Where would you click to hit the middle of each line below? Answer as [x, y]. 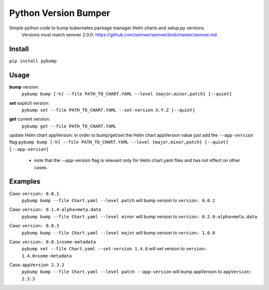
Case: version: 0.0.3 [34, 226]
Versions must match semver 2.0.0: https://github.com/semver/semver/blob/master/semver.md [119, 34]
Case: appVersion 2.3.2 [37, 265]
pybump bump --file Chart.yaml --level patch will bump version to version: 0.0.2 [118, 200]
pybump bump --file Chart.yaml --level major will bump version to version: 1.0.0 [118, 233]
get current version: [30, 119]
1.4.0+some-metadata [47, 256]
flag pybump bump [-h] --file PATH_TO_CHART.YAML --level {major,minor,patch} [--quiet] [119, 142]
